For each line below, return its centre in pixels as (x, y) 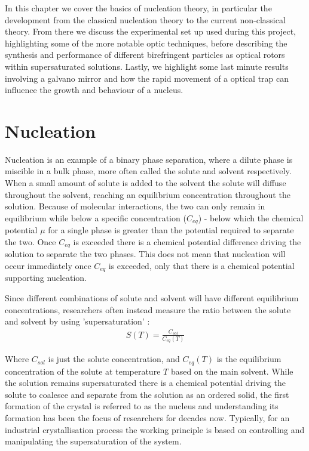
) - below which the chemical (251, 217)
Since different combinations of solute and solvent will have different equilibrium (152, 297)
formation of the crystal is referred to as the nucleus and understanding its (142, 406)
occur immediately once (48, 265)
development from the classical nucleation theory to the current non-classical (145, 19)
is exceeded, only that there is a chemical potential (201, 265)
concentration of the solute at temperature (83, 371)
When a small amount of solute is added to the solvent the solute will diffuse (146, 183)
